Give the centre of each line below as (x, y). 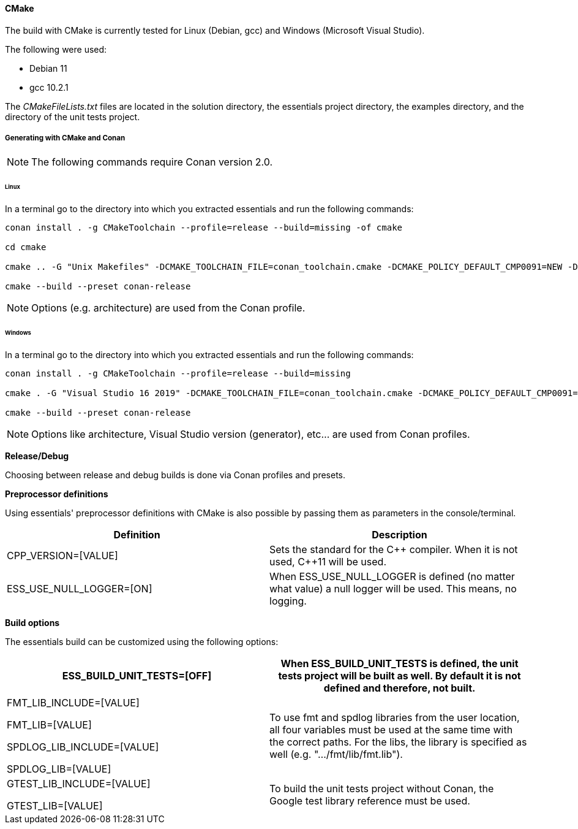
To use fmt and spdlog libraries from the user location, (395, 717)
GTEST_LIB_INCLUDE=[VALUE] (79, 783)
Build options (32, 622)
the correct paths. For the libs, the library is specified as (398, 742)
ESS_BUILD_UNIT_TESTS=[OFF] (137, 675)
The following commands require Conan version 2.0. (152, 162)
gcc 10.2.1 (49, 87)
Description (400, 534)
